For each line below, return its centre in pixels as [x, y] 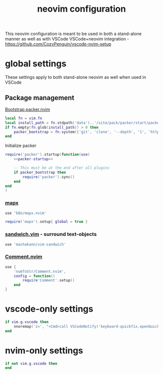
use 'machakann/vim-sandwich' [36, 244]
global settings [36, 64]
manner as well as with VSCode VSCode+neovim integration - [67, 39]
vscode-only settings [49, 309]
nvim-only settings [44, 350]
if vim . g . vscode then [27, 322]
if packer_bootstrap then [40, 172]
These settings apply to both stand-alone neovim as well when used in [76, 77]
